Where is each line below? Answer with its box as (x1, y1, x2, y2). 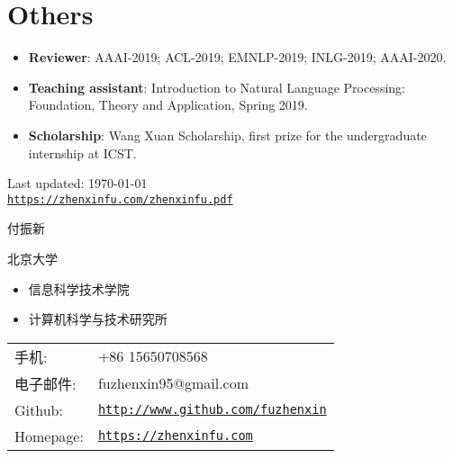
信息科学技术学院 (28, 279, 130, 298)
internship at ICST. (28, 143, 137, 162)
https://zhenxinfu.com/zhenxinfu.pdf (7, 193, 233, 206)
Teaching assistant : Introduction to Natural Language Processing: (28, 77, 405, 96)
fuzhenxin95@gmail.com (97, 373, 249, 394)
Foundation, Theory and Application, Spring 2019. (28, 95, 308, 114)
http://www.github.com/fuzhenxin (97, 402, 327, 418)
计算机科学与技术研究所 (28, 310, 168, 328)
